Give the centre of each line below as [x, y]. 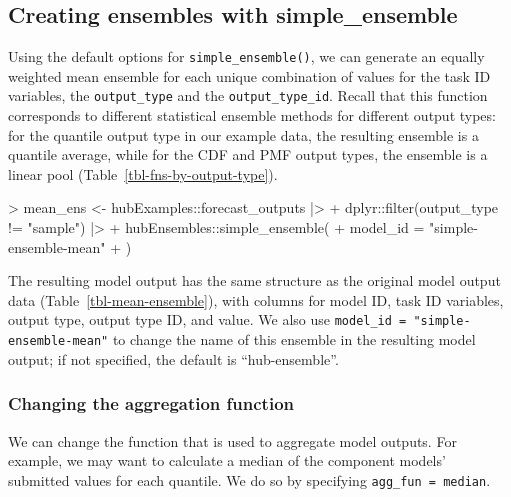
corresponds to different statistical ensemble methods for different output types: [252, 115]
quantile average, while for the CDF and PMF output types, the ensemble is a [248, 154]
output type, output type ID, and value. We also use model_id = [207, 319]
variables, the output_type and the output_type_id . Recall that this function [248, 95]
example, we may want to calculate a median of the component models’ [227, 460]
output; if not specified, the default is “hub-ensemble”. [173, 358]
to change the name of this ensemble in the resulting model [294, 339]
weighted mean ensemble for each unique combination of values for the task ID [249, 75]
